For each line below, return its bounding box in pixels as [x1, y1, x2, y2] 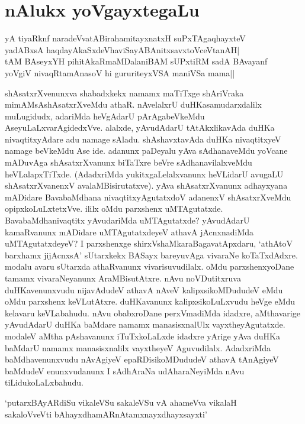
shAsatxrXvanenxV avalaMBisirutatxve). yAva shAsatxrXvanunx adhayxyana [5, 179, 288, 192]
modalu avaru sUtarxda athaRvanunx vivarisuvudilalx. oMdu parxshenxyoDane [5, 260, 294, 273]
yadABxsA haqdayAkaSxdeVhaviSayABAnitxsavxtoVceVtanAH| [5, 43, 240, 56]
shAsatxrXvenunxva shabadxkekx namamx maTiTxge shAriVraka [5, 86, 244, 99]
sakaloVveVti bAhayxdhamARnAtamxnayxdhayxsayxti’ [5, 407, 207, 420]
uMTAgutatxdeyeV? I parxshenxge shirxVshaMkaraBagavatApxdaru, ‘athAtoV [5, 237, 293, 250]
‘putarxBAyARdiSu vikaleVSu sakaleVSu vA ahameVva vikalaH [5, 396, 237, 408]
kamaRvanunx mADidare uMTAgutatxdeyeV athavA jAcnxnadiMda [5, 225, 254, 238]
